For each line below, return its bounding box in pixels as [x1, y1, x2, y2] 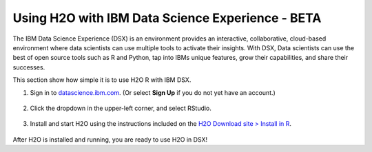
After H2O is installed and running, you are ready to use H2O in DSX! [12, 135, 208, 144]
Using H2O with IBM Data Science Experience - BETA [12, 10, 322, 25]
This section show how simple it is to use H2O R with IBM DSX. [12, 76, 192, 84]
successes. [12, 63, 45, 72]
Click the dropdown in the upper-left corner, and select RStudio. [30, 104, 211, 112]
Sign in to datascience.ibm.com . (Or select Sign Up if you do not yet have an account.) [30, 88, 276, 96]
